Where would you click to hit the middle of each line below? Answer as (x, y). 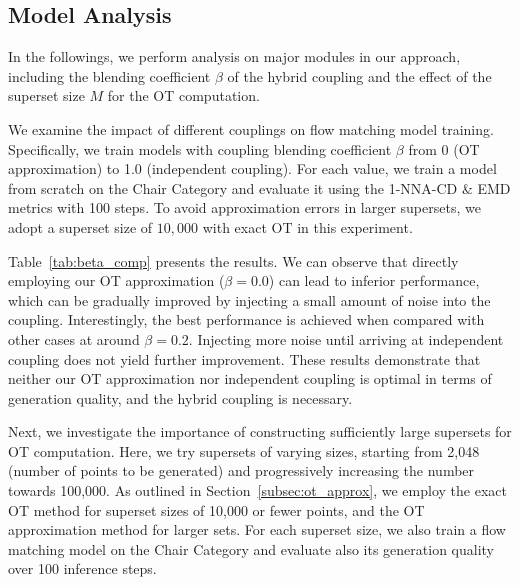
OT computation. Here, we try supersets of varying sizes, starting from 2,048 (244, 450)
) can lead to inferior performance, (374, 280)
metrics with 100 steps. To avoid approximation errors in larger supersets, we (244, 207)
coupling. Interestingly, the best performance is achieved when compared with (246, 319)
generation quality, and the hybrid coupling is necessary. (180, 397)
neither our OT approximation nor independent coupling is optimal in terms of (250, 378)
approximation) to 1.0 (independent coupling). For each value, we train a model (252, 168)
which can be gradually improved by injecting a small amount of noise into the (249, 299)
